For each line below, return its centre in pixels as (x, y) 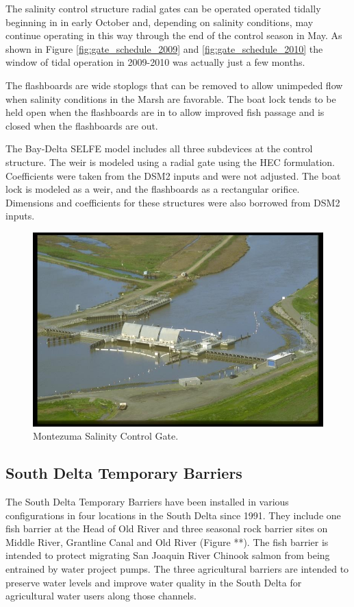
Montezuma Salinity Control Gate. (106, 436)
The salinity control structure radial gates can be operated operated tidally (163, 8)
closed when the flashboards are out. (82, 125)
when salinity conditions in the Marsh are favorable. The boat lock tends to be (171, 98)
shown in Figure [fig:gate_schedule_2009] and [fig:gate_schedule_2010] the (164, 48)
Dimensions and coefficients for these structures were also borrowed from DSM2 (173, 202)
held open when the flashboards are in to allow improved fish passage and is (165, 112)
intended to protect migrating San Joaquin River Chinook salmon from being (168, 555)
